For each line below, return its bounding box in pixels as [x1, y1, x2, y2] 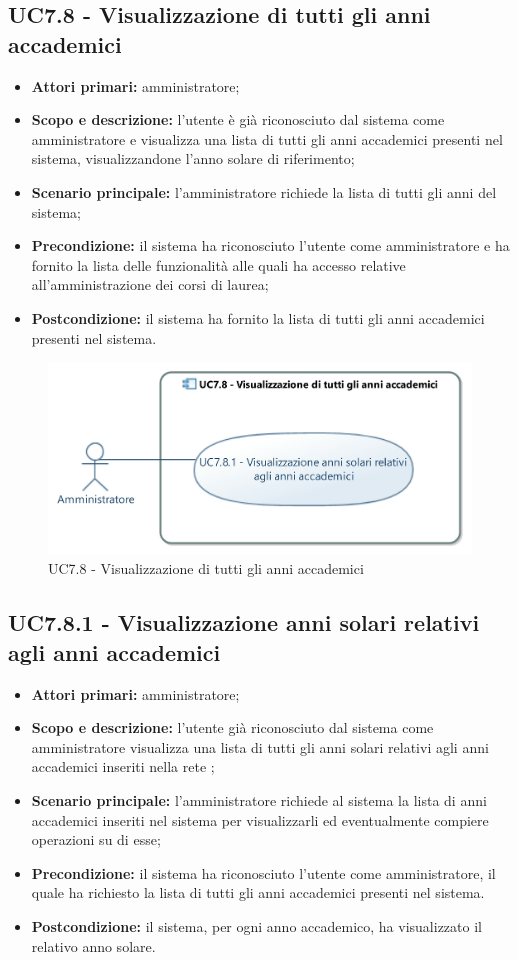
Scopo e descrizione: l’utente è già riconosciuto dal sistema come [31, 109, 445, 130]
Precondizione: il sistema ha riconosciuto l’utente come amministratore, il [31, 862, 496, 883]
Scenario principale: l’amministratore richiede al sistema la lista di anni [31, 790, 487, 810]
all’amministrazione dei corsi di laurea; [31, 274, 269, 295]
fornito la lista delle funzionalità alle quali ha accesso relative [31, 254, 406, 275]
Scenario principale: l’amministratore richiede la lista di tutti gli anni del [31, 181, 497, 202]
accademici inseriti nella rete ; [31, 756, 215, 777]
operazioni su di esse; [31, 829, 161, 850]
